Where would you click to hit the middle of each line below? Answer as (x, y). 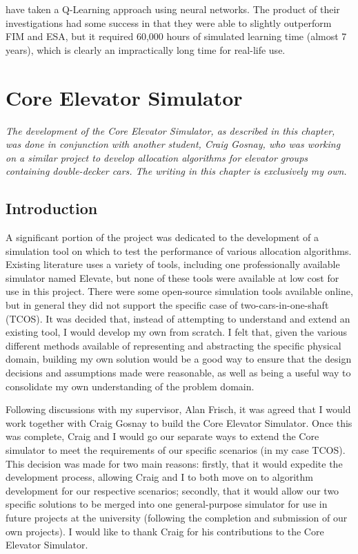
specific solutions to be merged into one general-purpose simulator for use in (167, 504)
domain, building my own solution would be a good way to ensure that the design (179, 359)
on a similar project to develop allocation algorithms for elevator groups (157, 157)
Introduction (52, 208)
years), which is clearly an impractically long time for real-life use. (146, 49)
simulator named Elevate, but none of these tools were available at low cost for (172, 277)
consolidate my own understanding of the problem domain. (130, 386)
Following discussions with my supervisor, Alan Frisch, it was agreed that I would (178, 409)
